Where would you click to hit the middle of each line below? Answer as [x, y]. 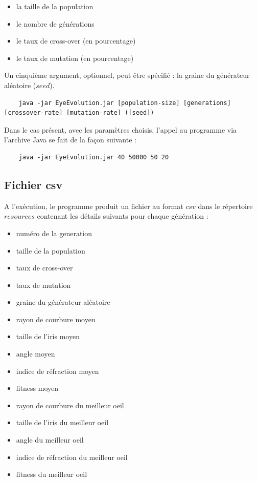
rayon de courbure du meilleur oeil [70, 405]
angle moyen [36, 354]
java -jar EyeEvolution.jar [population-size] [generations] [125, 103]
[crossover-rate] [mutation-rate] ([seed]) [79, 113]
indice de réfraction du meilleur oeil [72, 457]
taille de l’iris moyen [48, 336]
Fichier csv [33, 184]
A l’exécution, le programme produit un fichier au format [94, 206]
